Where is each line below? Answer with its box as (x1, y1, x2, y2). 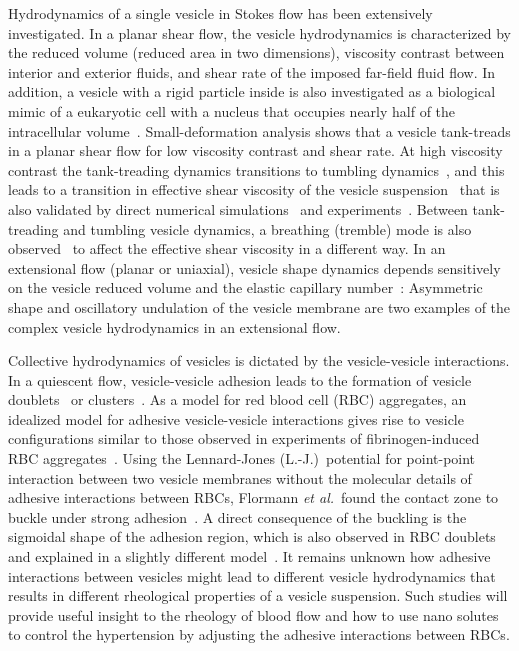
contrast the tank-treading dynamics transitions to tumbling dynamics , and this (8, 159, 505, 180)
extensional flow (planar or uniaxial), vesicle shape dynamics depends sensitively (8, 257, 501, 278)
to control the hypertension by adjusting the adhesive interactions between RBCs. (8, 624, 510, 645)
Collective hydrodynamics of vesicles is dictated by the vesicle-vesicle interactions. (8, 350, 510, 371)
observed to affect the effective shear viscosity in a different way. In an (8, 238, 446, 259)
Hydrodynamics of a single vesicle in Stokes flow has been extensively (8, 3, 433, 23)
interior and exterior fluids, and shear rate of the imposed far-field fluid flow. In (8, 61, 496, 82)
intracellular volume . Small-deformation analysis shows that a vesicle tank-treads (8, 120, 511, 141)
